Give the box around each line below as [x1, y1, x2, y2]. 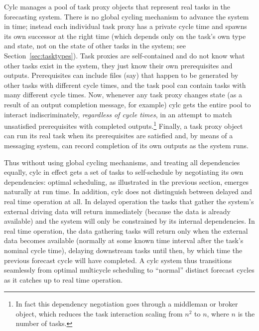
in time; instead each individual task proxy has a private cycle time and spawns [4, 21, 247, 31]
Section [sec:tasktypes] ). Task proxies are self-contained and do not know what [4, 50, 245, 60]
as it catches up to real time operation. [4, 274, 123, 285]
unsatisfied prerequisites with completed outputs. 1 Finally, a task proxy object [4, 119, 243, 131]
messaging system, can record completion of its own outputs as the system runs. [4, 140, 249, 150]
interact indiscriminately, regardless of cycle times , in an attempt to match [4, 109, 232, 119]
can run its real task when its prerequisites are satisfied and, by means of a [4, 130, 233, 141]
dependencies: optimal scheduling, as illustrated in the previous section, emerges [4, 176, 249, 187]
